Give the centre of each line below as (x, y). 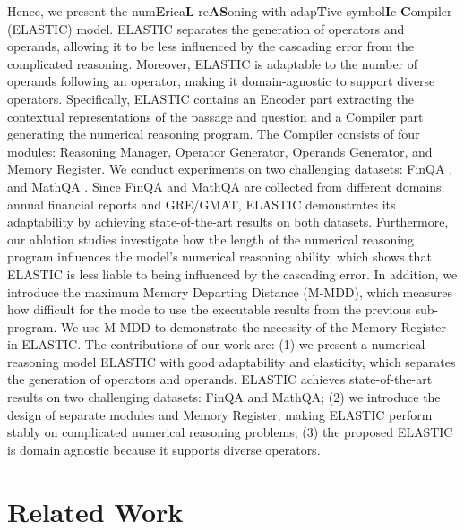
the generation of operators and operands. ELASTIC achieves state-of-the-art (220, 379)
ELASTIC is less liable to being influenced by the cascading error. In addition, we (232, 274)
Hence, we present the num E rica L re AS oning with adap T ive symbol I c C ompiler (230, 11)
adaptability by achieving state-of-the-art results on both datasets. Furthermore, (228, 222)
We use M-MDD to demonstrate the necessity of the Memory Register (253, 326)
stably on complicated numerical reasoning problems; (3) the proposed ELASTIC (230, 432)
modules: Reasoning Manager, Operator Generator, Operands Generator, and (220, 151)
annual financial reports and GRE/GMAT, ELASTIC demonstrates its (202, 204)
